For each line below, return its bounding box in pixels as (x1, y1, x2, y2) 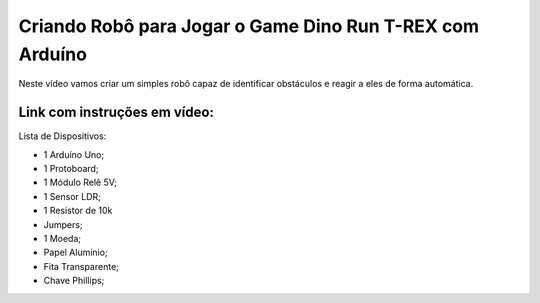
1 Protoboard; (43, 163, 99, 175)
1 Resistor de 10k (43, 205, 113, 217)
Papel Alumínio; (43, 246, 109, 259)
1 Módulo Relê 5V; (43, 176, 118, 189)
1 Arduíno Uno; (43, 148, 105, 160)
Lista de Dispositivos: (18, 130, 107, 142)
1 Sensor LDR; (43, 190, 102, 202)
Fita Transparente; (43, 260, 120, 272)
